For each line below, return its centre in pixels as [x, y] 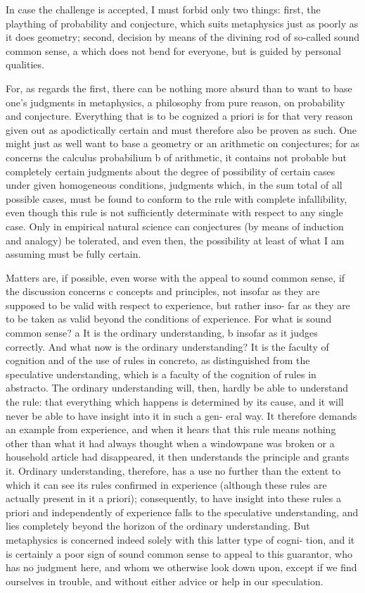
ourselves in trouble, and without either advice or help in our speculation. [165, 581]
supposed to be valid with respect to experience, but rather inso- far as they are [178, 305]
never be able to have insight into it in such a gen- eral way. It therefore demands [181, 415]
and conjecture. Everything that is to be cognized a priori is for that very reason [179, 116]
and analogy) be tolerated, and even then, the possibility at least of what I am [175, 240]
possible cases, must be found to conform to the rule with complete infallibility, [177, 198]
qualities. [25, 64]
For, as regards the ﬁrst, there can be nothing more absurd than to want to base [179, 88]
